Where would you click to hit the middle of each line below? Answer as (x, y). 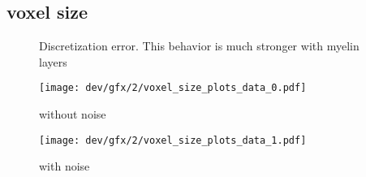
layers (53, 61)
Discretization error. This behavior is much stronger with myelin (199, 46)
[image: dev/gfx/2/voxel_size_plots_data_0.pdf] (173, 88)
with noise (65, 166)
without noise (73, 114)
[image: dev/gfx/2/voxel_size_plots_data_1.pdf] (173, 140)
